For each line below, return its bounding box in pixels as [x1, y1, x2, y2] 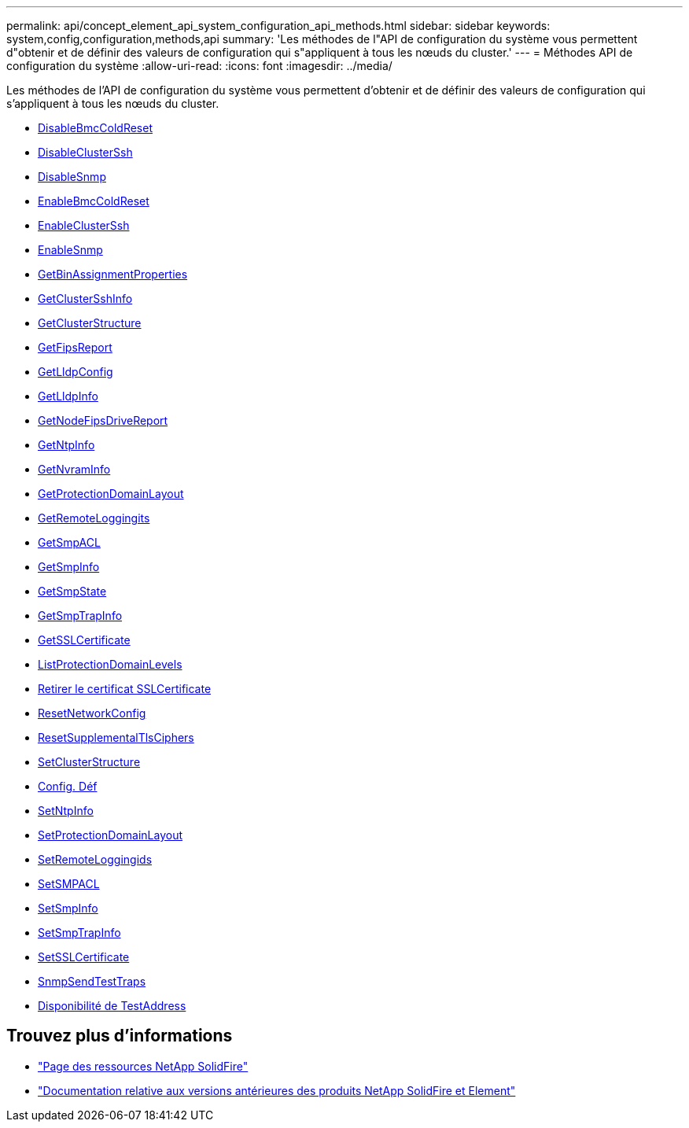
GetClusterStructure [38, 316, 142, 330]
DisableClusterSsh [38, 146, 133, 159]
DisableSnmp [38, 170, 106, 183]
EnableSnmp [38, 243, 103, 256]
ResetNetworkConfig [38, 706, 146, 720]
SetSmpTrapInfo [38, 926, 121, 939]
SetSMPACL [38, 877, 100, 890]
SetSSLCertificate [38, 950, 130, 964]
